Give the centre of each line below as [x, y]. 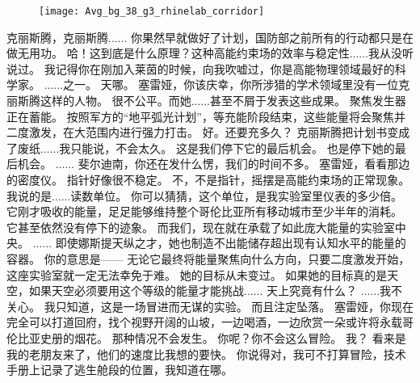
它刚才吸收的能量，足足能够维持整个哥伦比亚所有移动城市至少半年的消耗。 [204, 211]
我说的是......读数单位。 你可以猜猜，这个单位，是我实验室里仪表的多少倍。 [205, 195]
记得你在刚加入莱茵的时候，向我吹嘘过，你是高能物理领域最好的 [225, 68]
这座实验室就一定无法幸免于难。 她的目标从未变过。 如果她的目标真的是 [197, 274]
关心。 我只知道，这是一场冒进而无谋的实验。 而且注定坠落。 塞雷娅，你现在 [210, 306]
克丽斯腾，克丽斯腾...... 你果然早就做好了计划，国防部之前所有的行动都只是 [205, 37]
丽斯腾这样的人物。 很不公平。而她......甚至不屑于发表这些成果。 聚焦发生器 [206, 101]
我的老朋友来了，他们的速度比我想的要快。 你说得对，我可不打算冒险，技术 [206, 354]
